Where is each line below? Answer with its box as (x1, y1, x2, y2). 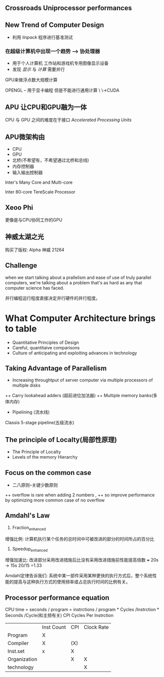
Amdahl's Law (5, 511, 50, 520)
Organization (7, 656, 38, 663)
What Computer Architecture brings (5, 312, 156, 324)
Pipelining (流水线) (12, 409, 50, 415)
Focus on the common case (5, 468, 92, 477)
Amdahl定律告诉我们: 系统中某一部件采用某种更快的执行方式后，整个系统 (5, 573, 153, 578)
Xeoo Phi (5, 203, 33, 211)
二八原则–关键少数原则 (12, 482, 58, 488)
